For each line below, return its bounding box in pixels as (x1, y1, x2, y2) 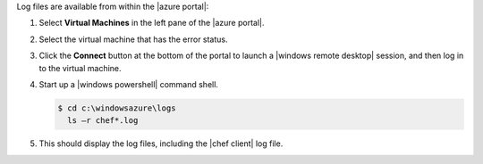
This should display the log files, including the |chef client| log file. (38, 138, 284, 149)
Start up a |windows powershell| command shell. (38, 78, 219, 89)
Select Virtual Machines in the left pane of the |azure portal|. (38, 18, 265, 29)
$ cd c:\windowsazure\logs (57, 102, 176, 113)
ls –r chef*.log (67, 116, 139, 126)
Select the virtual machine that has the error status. (38, 34, 228, 45)
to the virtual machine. (38, 62, 122, 73)
